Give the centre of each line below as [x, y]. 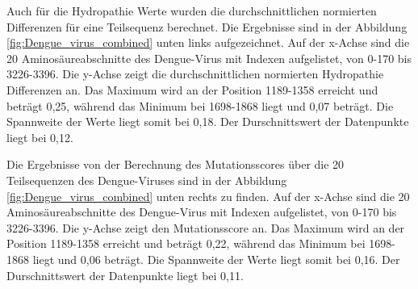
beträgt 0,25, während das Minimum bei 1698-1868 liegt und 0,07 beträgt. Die [200, 105]
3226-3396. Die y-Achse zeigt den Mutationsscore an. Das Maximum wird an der [206, 227]
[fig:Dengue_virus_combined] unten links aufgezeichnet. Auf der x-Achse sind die [208, 42]
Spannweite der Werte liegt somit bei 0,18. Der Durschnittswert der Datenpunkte [208, 121]
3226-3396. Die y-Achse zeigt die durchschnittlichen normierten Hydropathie [195, 74]
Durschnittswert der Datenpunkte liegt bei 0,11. [125, 275]
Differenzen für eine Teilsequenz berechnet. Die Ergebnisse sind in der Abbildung [207, 26]
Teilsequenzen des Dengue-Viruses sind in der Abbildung [147, 180]
